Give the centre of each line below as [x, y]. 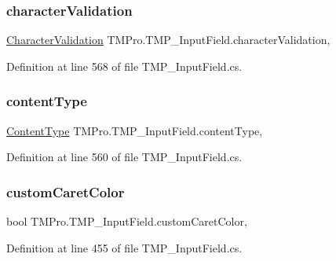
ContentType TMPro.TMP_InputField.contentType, [135, 130]
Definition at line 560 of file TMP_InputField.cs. [124, 157]
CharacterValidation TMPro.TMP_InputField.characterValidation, [168, 40]
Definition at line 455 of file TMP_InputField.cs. [124, 247]
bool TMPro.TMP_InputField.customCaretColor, [127, 221]
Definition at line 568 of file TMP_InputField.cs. [124, 66]
